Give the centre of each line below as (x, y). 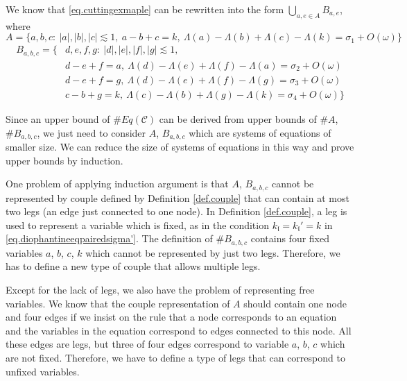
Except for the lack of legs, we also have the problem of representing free (160, 290)
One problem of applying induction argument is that (117, 184)
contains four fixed (290, 238)
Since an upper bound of (58, 118)
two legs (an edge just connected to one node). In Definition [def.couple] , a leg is (176, 211)
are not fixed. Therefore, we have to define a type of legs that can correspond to (175, 358)
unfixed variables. (43, 371)
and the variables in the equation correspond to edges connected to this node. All (179, 330)
